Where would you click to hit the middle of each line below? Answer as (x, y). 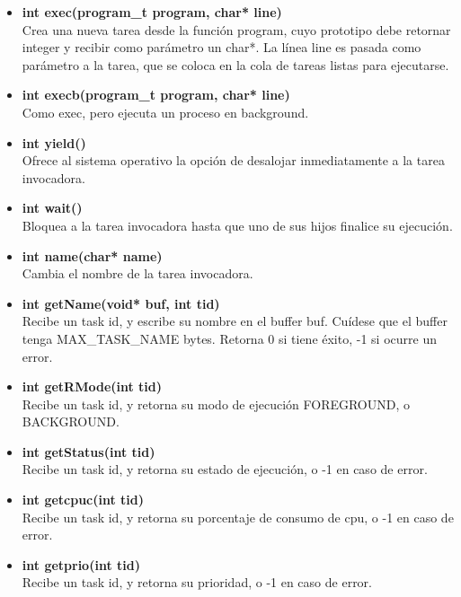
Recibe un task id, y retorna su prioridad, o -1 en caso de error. (197, 582)
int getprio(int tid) (81, 564)
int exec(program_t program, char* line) (152, 12)
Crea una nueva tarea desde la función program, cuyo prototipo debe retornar (236, 29)
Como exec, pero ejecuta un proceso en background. (165, 112)
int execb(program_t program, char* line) (156, 95)
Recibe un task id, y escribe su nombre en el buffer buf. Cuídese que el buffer (235, 321)
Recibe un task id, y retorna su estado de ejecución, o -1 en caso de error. (225, 469)
